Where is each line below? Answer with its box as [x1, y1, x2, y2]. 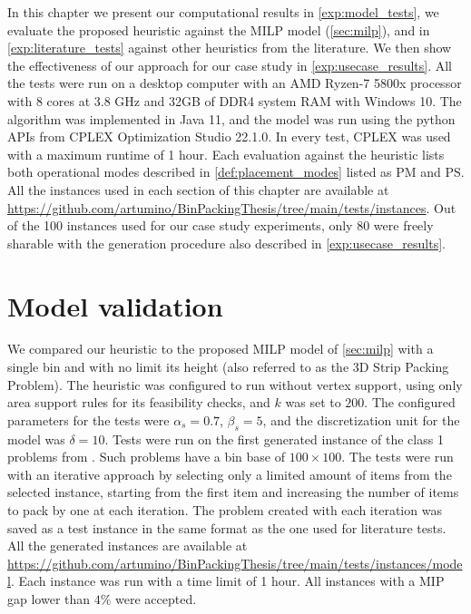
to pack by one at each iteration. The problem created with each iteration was [7, 500, 442, 519]
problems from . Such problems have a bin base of [7, 447, 286, 466]
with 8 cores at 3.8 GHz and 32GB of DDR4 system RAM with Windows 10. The [7, 91, 462, 110]
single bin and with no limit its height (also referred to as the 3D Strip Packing [7, 357, 449, 376]
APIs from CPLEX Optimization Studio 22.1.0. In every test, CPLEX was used [7, 127, 451, 146]
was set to [285, 393, 341, 412]
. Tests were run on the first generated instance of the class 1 [104, 429, 444, 448]
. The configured [364, 393, 456, 412]
